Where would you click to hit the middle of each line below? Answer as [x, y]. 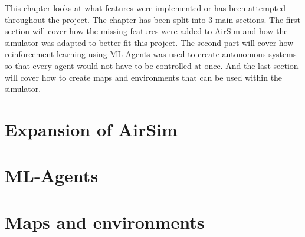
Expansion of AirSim [91, 129]
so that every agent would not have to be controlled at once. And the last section [152, 65]
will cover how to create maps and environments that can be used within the [144, 77]
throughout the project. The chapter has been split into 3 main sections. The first [153, 19]
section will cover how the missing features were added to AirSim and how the [146, 31]
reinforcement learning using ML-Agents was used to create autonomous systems [151, 54]
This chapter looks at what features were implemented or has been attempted [145, 8]
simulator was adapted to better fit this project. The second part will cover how [149, 42]
